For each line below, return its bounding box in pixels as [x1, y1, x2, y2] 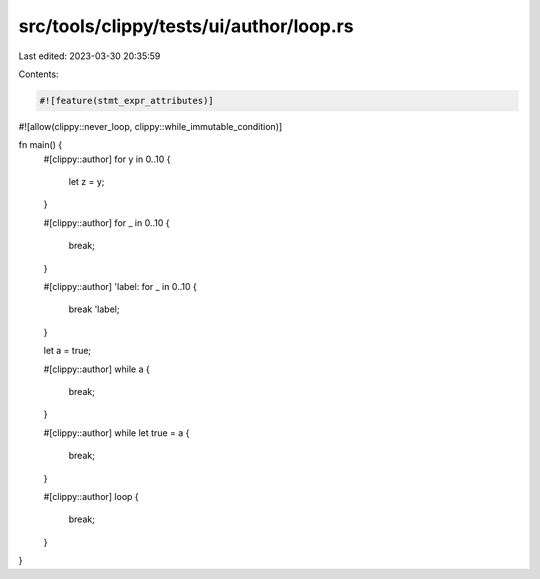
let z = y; [68, 176, 105, 188]
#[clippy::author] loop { [43, 490, 139, 502]
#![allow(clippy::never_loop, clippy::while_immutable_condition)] [18, 120, 283, 132]
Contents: [18, 68, 59, 80]
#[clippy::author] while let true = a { [43, 426, 190, 439]
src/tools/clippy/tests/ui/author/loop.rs [18, 15, 354, 37]
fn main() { [18, 139, 63, 151]
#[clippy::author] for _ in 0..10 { [43, 216, 170, 229]
